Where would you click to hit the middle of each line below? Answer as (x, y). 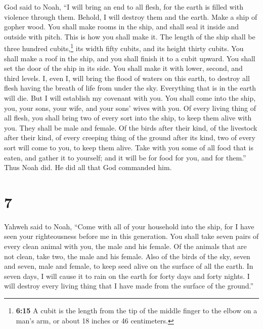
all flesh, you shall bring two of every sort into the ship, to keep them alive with (128, 118)
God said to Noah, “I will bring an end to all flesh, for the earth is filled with (124, 7)
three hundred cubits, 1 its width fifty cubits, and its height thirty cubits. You (124, 48)
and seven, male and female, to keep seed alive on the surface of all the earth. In (129, 266)
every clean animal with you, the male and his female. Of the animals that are (125, 246)
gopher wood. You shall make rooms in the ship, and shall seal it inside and (122, 27)
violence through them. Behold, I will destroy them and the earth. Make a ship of (131, 16)
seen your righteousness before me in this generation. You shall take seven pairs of (131, 236)
